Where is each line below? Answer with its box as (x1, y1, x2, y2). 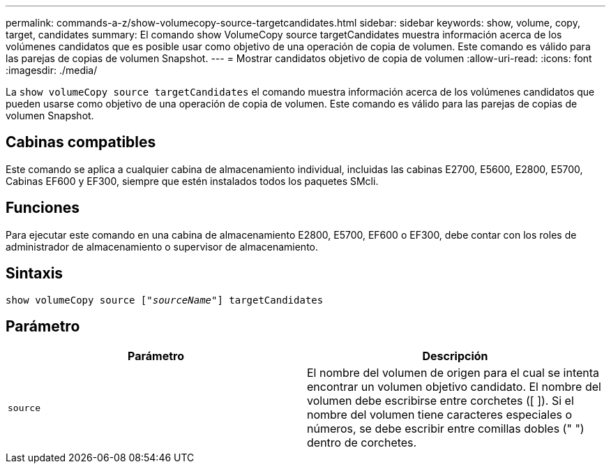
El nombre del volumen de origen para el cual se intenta (307, 366, 600, 380)
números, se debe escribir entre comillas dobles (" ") (307, 422, 584, 436)
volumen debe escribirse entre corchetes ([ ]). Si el (307, 394, 574, 408)
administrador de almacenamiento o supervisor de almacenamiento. (6, 240, 319, 253)
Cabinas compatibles (6, 133, 156, 151)
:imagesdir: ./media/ (6, 64, 98, 76)
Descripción (422, 349, 488, 364)
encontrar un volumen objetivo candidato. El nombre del (307, 380, 601, 394)
